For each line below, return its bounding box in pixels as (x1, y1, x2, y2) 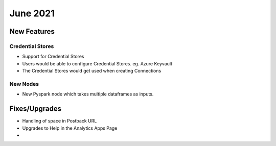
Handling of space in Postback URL (22, 118, 97, 124)
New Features (9, 27, 55, 36)
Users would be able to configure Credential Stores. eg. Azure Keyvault (22, 60, 173, 66)
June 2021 (9, 8, 55, 19)
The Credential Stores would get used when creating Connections (22, 68, 162, 74)
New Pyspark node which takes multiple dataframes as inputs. (22, 91, 154, 97)
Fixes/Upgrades (9, 105, 62, 113)
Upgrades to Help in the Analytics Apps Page (22, 125, 118, 131)
